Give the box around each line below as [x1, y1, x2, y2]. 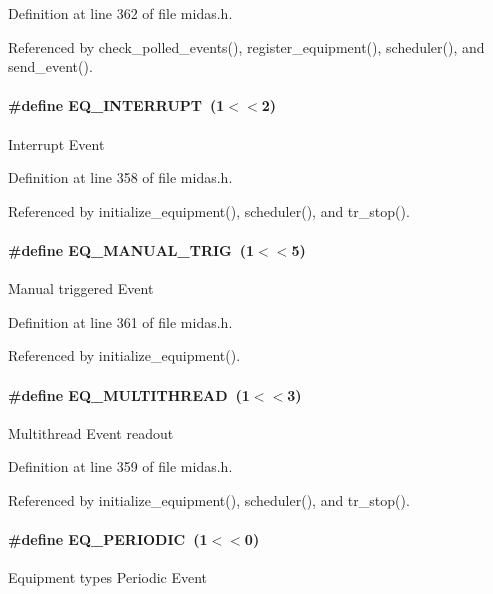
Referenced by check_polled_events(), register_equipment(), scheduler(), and [8, 36, 485, 57]
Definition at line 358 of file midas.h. [8, 167, 233, 188]
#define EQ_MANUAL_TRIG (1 [8, 239, 255, 260]
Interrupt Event [8, 133, 105, 154]
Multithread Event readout [8, 422, 174, 443]
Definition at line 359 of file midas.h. [8, 456, 233, 477]
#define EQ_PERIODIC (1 [8, 529, 208, 550]
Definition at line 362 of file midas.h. [8, 3, 233, 23]
